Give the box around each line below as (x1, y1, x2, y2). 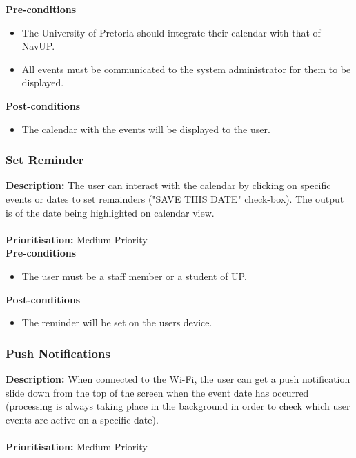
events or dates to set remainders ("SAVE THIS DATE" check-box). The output (6, 191, 344, 206)
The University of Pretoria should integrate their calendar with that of (21, 25, 321, 39)
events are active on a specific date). (6, 412, 159, 426)
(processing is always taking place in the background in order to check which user (6, 399, 350, 413)
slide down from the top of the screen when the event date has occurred (6, 385, 309, 399)
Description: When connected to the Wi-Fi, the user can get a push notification (6, 371, 350, 386)
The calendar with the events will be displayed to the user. (21, 121, 270, 136)
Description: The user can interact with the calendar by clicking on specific (6, 178, 331, 192)
